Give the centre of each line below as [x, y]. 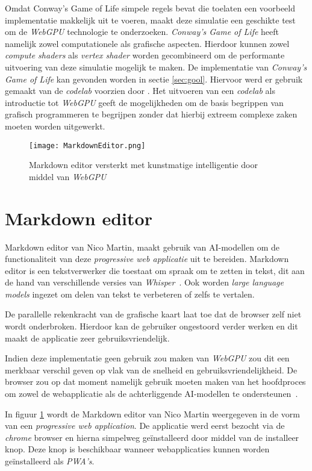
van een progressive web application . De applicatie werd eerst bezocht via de [145, 426]
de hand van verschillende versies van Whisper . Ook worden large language [144, 282]
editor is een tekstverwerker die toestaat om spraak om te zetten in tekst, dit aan [155, 270]
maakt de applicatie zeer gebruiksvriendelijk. [87, 338]
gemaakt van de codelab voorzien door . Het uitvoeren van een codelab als [140, 91]
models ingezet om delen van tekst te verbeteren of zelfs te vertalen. [130, 294]
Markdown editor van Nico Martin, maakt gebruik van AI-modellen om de [142, 247]
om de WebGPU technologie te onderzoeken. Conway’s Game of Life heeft [142, 32]
